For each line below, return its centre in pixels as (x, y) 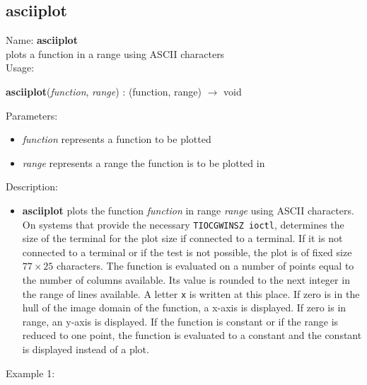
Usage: (20, 68)
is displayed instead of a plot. (86, 349)
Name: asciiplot (42, 40)
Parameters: (32, 115)
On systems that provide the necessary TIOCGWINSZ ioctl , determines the (183, 224)
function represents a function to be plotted (117, 139)
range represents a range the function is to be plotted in (144, 162)
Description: (32, 186)
